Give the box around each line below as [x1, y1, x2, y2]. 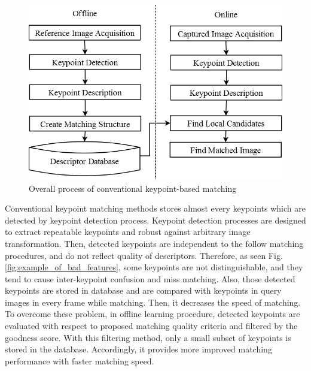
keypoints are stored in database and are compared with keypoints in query [5, 284, 282, 297]
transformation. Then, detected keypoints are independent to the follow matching [5, 237, 304, 249]
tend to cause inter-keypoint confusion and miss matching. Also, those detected [5, 272, 295, 285]
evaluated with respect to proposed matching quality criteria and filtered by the [5, 319, 298, 332]
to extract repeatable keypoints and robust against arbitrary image [5, 225, 251, 238]
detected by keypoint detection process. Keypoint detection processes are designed [5, 213, 306, 226]
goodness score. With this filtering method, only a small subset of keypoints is [5, 331, 291, 343]
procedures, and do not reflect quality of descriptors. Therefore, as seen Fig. [5, 249, 283, 261]
